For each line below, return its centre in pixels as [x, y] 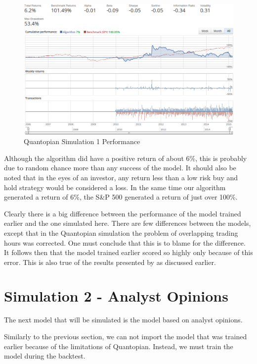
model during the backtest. [45, 356]
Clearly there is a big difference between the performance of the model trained [123, 213]
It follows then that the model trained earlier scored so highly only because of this [128, 252]
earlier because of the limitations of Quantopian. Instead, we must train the [119, 346]
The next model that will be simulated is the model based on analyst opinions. [123, 320]
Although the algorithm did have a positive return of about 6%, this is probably [126, 158]
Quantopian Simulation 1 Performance [82, 141]
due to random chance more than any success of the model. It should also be [120, 168]
